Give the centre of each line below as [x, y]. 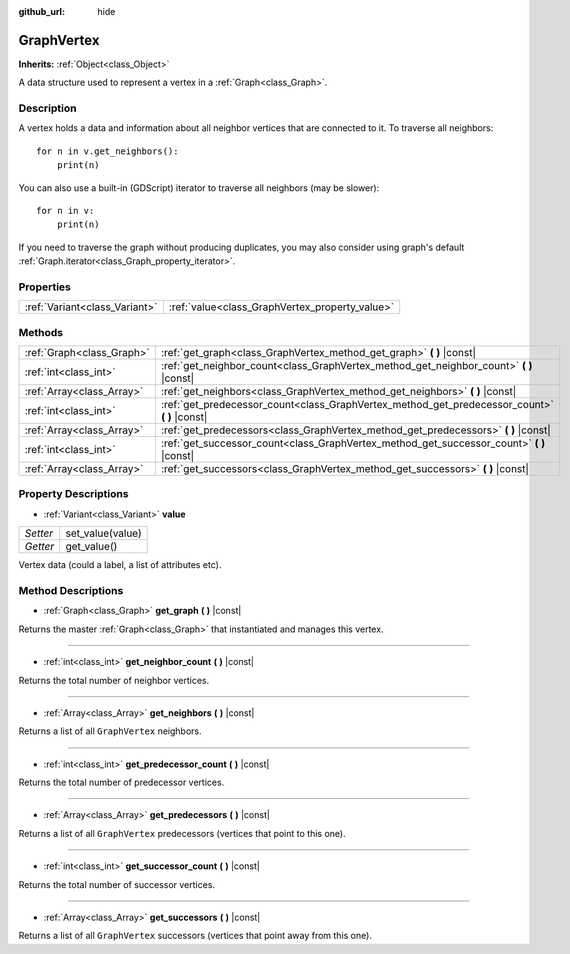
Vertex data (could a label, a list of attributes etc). [120, 565]
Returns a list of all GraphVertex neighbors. [110, 731]
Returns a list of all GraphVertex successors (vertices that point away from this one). [195, 936]
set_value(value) [103, 533]
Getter [39, 547]
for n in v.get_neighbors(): [107, 151]
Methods [41, 332]
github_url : [41, 11]
